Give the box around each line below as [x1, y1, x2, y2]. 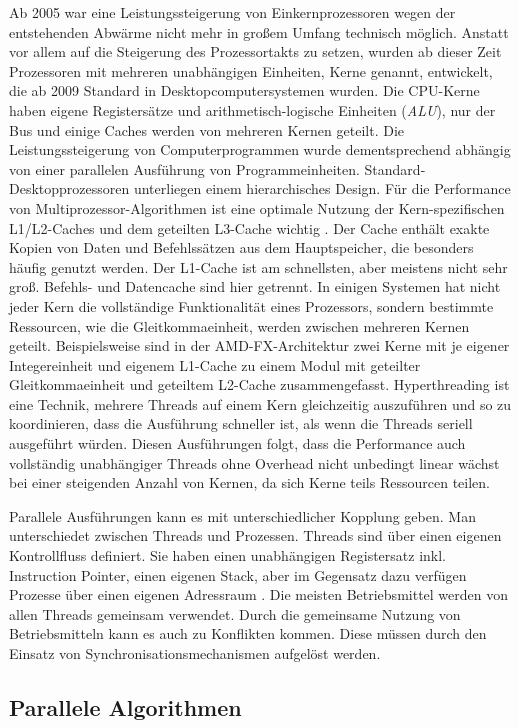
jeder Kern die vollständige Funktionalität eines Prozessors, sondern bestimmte [9, 295, 494, 316]
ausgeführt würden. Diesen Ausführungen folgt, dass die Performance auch [9, 433, 466, 454]
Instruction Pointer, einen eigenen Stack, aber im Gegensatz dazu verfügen [9, 564, 467, 585]
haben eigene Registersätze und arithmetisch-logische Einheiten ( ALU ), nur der [9, 99, 496, 120]
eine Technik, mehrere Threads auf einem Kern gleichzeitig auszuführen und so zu [9, 393, 512, 414]
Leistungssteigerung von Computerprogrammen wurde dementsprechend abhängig [9, 139, 511, 160]
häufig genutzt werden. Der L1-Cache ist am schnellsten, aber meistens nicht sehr [9, 256, 508, 277]
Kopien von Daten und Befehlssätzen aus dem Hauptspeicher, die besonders [9, 237, 474, 258]
